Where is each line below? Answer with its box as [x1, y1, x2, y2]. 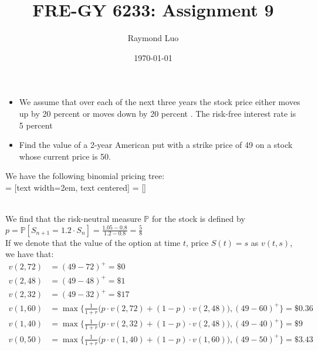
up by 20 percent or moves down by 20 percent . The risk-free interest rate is [19, 107, 296, 119]
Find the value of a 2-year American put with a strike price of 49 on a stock [19, 139, 293, 151]
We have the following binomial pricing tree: [5, 170, 165, 182]
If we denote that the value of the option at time [5, 236, 181, 248]
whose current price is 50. [19, 150, 111, 162]
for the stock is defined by [151, 212, 245, 225]
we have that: [5, 248, 54, 260]
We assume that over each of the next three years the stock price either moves [19, 96, 300, 108]
